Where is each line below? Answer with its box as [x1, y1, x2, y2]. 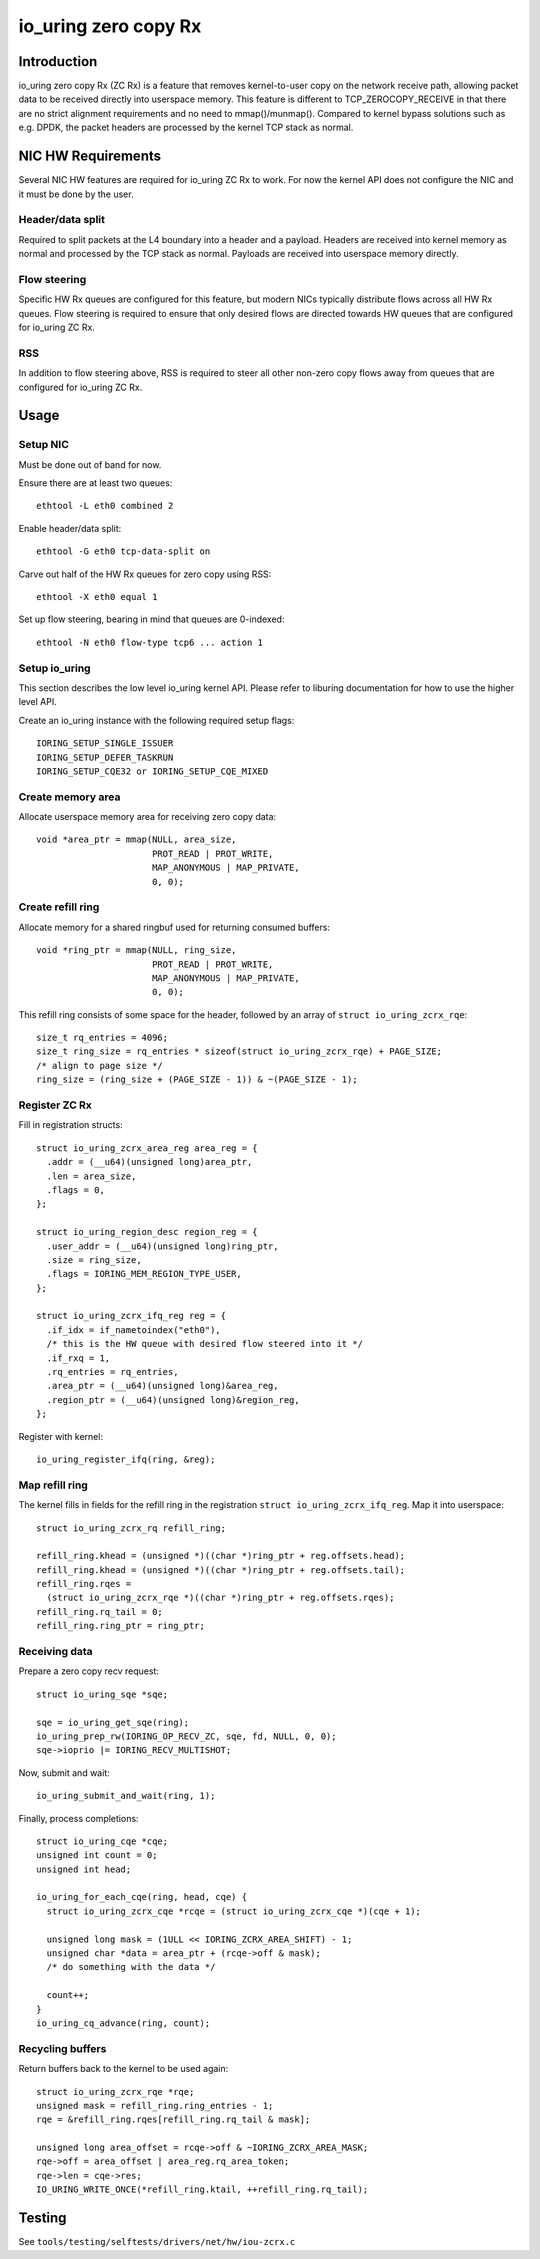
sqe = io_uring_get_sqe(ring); [36, 1716, 190, 1728]
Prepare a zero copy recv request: [18, 1665, 160, 1677]
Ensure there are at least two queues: [18, 477, 173, 489]
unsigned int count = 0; [36, 1850, 158, 1861]
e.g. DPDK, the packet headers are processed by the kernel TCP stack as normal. [18, 121, 354, 134]
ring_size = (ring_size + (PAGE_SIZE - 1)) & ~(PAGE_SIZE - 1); [36, 1074, 359, 1085]
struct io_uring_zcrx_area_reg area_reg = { [36, 1142, 259, 1154]
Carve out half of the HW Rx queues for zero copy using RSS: [18, 568, 272, 580]
